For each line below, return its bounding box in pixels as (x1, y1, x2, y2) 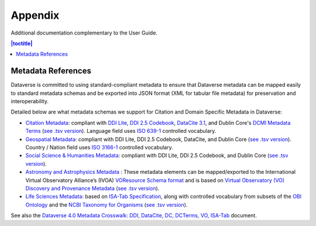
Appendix (11, 9, 60, 22)
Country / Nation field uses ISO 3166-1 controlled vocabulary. (25, 143, 173, 150)
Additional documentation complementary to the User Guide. (11, 29, 158, 36)
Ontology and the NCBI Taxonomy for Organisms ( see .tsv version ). (25, 201, 188, 208)
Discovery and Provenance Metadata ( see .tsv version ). (25, 184, 160, 191)
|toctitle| (11, 40, 33, 47)
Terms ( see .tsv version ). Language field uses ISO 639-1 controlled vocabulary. (25, 128, 217, 135)
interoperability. (11, 98, 49, 105)
